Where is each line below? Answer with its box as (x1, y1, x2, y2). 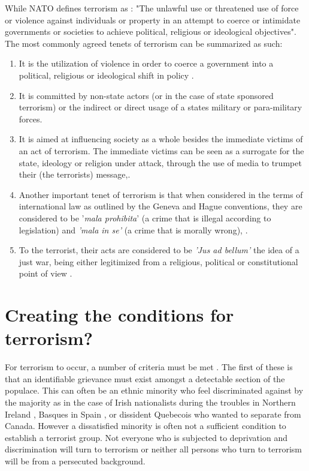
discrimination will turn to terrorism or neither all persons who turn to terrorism (5, 443, 302, 455)
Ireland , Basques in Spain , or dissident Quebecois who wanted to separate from (5, 407, 301, 420)
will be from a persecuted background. (5, 454, 146, 467)
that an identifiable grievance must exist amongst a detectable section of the (5, 372, 285, 385)
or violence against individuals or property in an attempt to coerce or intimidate (5, 13, 301, 26)
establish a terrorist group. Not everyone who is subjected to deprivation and (5, 431, 287, 443)
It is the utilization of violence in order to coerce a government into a (19, 57, 274, 70)
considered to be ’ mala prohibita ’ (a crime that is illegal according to (19, 211, 271, 224)
